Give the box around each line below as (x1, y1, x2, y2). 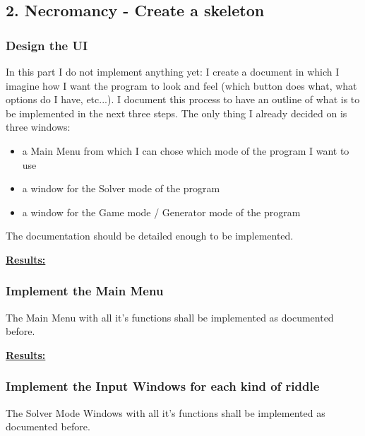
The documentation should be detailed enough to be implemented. (6, 228, 294, 243)
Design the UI (6, 36, 88, 54)
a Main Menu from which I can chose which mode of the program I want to (22, 143, 349, 158)
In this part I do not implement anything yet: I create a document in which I (6, 64, 340, 78)
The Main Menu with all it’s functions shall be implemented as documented (6, 310, 334, 324)
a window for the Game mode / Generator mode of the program (22, 204, 301, 219)
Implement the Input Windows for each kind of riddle (6, 377, 320, 395)
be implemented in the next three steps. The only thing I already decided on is (6, 105, 347, 120)
